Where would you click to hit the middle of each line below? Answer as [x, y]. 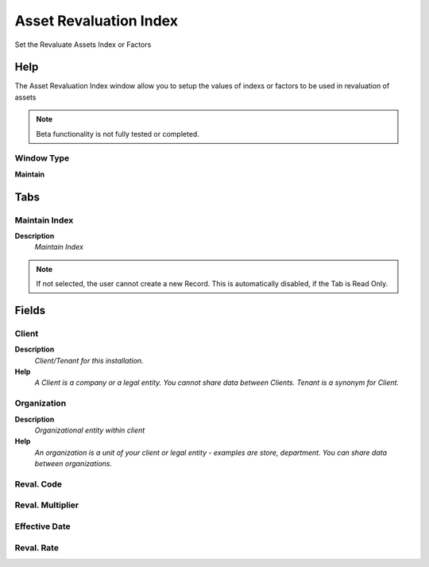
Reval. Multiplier [47, 505]
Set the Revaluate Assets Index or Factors [83, 45]
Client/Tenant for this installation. [89, 360]
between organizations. [73, 464]
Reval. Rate [37, 547]
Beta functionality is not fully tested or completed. [118, 134]
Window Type [42, 158]
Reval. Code [39, 484]
